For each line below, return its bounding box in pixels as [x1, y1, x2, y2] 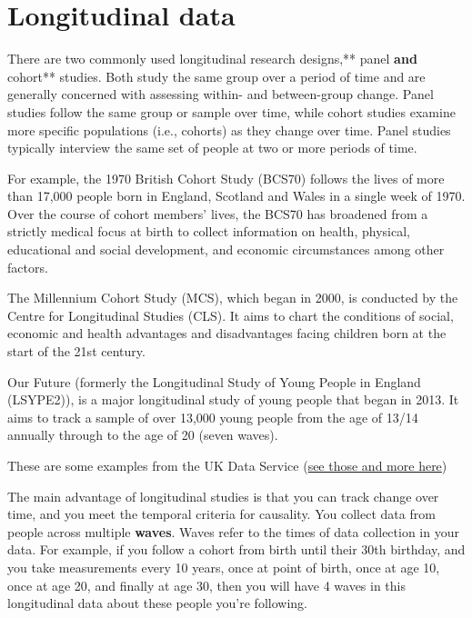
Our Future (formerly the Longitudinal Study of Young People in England [7, 372, 421, 391]
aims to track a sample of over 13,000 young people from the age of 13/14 [7, 407, 418, 426]
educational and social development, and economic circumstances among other [7, 240, 445, 259]
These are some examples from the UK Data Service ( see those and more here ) [7, 456, 447, 474]
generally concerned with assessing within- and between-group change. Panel [7, 85, 434, 104]
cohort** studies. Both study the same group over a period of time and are [7, 66, 426, 85]
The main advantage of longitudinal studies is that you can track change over [7, 486, 439, 505]
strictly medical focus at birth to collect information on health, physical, [7, 222, 410, 241]
